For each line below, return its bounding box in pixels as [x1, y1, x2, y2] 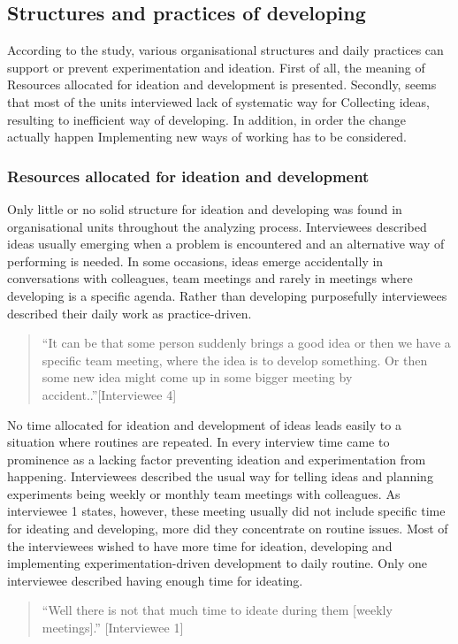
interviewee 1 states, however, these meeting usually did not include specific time [7, 502, 446, 520]
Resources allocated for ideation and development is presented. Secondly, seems [7, 75, 437, 94]
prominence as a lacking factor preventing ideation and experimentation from [7, 449, 426, 468]
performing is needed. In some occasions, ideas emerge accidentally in [7, 251, 384, 270]
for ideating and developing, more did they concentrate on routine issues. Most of [7, 519, 448, 538]
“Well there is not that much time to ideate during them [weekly [42, 601, 393, 619]
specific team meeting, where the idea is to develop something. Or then [42, 350, 428, 369]
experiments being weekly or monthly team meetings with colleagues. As [7, 484, 401, 502]
